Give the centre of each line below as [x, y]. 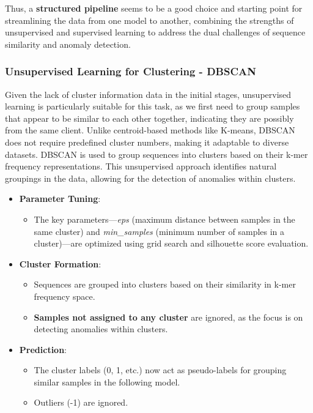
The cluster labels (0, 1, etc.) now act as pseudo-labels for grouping [160, 370]
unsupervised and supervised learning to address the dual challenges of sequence [155, 32]
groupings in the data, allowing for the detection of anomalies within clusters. [150, 178]
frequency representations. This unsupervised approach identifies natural [141, 166]
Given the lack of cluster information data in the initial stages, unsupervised [148, 94]
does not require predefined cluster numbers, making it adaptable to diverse [147, 142]
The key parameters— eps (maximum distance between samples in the [164, 219]
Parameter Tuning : [60, 199]
